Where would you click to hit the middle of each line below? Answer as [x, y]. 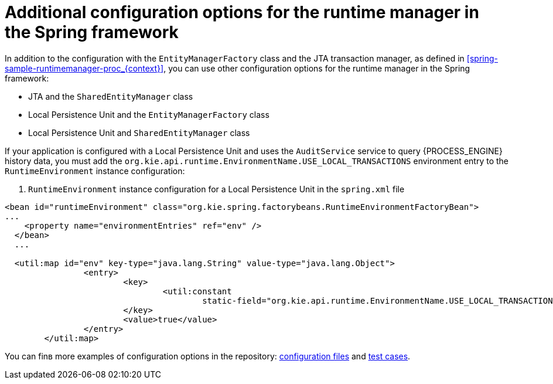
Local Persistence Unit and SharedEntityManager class [139, 132]
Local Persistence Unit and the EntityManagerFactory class [149, 114]
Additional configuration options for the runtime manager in [242, 12]
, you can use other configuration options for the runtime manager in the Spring [317, 68]
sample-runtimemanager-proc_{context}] [84, 68]
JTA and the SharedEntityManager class [111, 96]
